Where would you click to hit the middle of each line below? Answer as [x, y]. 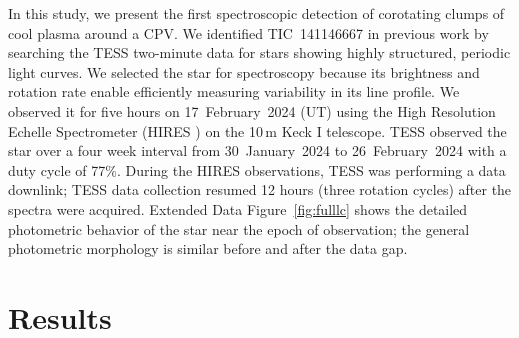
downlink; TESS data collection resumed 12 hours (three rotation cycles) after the [260, 189]
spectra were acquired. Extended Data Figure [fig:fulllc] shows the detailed [238, 208]
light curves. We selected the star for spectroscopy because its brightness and [244, 71]
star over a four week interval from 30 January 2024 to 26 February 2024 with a [257, 150]
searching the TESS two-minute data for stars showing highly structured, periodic [259, 52]
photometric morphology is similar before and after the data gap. [208, 248]
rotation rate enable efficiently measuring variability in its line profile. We [234, 91]
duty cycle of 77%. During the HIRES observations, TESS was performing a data [257, 169]
